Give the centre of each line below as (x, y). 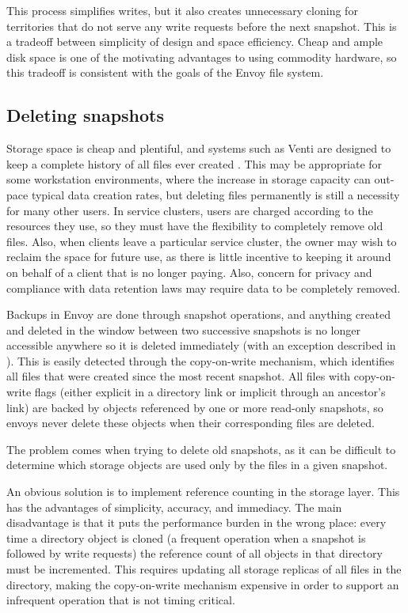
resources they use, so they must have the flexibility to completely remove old (195, 226)
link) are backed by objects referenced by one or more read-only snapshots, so (195, 407)
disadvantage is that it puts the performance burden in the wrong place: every (196, 522)
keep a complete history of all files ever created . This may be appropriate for (194, 163)
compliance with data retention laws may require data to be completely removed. (204, 288)
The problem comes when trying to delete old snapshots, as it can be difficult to (201, 449)
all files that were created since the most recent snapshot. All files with (179, 376)
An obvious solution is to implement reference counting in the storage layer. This (203, 492)
